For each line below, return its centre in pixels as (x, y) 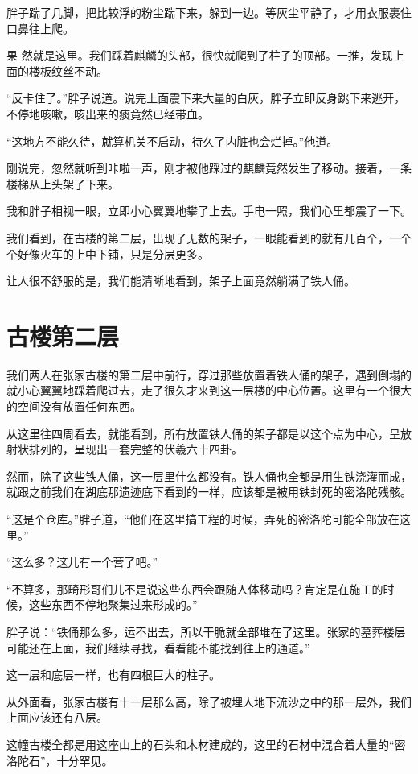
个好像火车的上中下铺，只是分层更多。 (108, 253)
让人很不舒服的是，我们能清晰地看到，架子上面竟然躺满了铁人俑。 (181, 281)
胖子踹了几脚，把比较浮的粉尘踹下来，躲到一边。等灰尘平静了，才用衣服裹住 (209, 12)
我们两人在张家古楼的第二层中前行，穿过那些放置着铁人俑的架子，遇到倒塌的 (209, 374)
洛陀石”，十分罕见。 (60, 760)
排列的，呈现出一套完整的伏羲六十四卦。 (135, 449)
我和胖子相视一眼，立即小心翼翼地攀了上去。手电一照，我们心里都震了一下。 (209, 211)
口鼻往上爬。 (40, 28)
